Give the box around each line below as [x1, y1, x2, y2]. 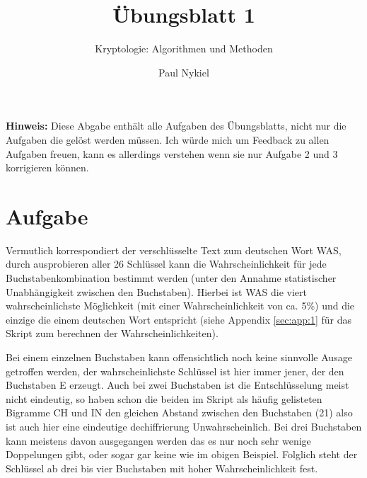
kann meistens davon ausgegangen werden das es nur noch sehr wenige [6, 433, 311, 448]
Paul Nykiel [158, 64, 209, 79]
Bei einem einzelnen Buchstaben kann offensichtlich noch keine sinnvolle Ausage [6, 349, 352, 364]
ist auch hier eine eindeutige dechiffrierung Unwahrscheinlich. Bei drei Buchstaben [6, 419, 362, 433]
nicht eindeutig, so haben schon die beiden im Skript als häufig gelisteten [6, 391, 322, 406]
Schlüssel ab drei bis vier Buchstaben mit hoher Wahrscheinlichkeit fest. [6, 460, 318, 475]
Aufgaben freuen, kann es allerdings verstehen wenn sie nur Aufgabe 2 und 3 [6, 146, 338, 161]
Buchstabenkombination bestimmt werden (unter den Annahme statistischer [6, 271, 337, 285]
